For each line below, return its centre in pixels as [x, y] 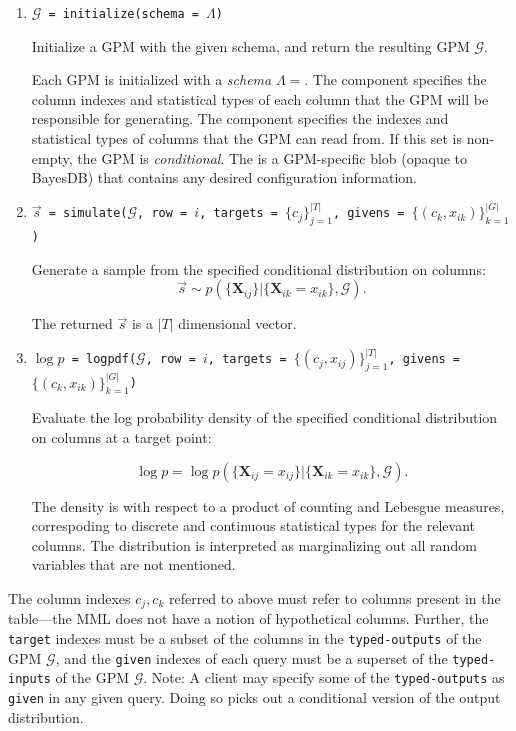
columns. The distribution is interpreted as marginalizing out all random [254, 544]
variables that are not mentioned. [133, 564]
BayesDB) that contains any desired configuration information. [224, 177]
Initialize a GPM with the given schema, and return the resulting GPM [250, 45]
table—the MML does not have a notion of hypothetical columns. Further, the [248, 618]
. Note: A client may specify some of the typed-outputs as [324, 677]
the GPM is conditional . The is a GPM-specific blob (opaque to [272, 157]
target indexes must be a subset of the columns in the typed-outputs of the [245, 637]
